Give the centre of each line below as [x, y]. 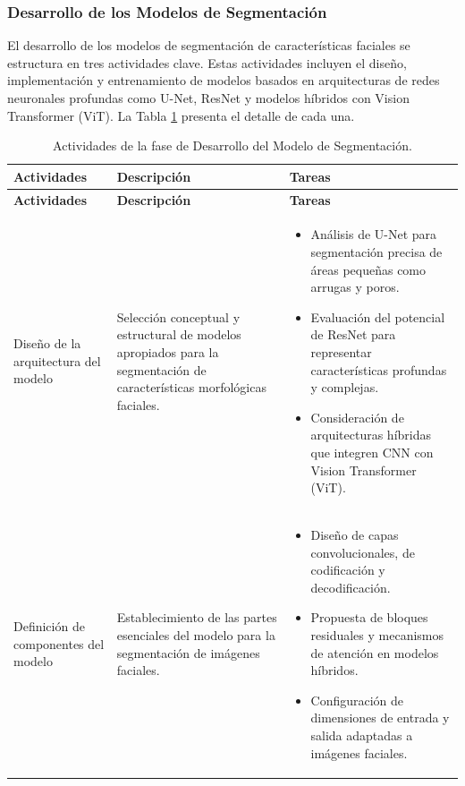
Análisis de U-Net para [374, 234]
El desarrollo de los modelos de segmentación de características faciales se [209, 45]
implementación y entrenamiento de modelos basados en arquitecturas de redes [224, 80]
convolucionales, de [363, 552]
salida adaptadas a [362, 735]
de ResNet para [353, 334]
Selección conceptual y [178, 316]
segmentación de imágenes [188, 652]
